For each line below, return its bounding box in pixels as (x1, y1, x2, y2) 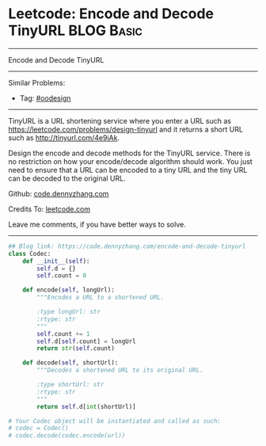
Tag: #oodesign (19, 93, 71, 103)
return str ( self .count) (36, 345, 115, 353)
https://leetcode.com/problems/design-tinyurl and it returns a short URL (8, 124, 244, 134)
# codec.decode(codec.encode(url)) (8, 432, 126, 440)
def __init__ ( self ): (22, 257, 90, 265)
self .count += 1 (36, 330, 90, 337)
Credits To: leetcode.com (8, 204, 91, 214)
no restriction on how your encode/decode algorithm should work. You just (8, 156, 253, 166)
